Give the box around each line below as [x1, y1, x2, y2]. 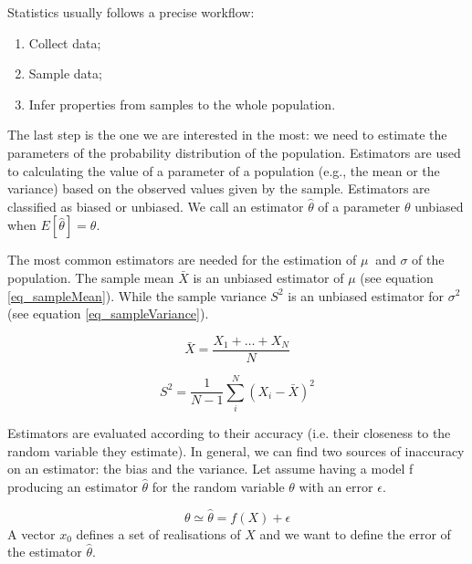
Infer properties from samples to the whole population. [28, 94, 336, 113]
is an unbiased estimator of [193, 267, 344, 287]
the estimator [7, 542, 82, 561]
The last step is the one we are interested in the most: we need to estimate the [7, 125, 447, 144]
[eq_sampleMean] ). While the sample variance [7, 286, 267, 305]
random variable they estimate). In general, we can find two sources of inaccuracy [7, 441, 465, 460]
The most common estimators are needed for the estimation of [7, 250, 357, 269]
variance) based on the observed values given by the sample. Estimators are [7, 179, 430, 198]
